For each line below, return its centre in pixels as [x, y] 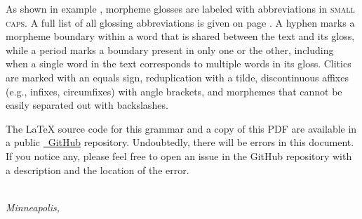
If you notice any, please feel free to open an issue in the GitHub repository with [179, 155]
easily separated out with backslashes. [87, 105]
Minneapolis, [33, 207]
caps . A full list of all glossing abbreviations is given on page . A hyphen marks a [180, 22]
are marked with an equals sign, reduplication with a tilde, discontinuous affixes [177, 77]
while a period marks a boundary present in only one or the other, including [170, 49]
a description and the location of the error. [98, 170]
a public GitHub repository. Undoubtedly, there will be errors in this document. [180, 142]
